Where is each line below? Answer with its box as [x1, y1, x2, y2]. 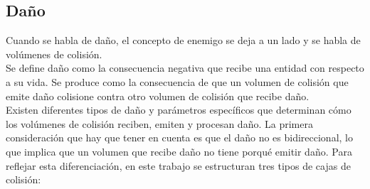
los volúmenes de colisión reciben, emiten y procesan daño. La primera [6, 116, 313, 131]
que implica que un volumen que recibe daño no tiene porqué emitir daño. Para [6, 144, 352, 158]
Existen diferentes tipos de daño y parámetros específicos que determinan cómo [6, 102, 351, 117]
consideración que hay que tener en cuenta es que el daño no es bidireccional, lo [6, 130, 353, 145]
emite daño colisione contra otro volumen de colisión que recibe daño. [6, 88, 310, 103]
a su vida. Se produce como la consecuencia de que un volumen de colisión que [6, 74, 349, 89]
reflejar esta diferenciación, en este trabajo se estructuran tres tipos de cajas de [6, 158, 351, 173]
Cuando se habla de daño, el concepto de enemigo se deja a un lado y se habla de [6, 33, 361, 48]
